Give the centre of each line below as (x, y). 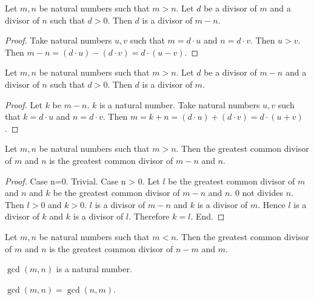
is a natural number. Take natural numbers (180, 104)
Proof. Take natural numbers (58, 40)
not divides (262, 193)
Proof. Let (24, 104)
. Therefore (149, 216)
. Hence (272, 204)
